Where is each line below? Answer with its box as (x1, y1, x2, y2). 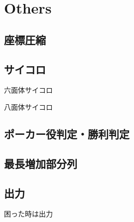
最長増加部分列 (4, 155, 77, 171)
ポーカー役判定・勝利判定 (4, 126, 130, 141)
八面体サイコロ (4, 101, 53, 112)
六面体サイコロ (4, 85, 53, 95)
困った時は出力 (4, 208, 53, 219)
